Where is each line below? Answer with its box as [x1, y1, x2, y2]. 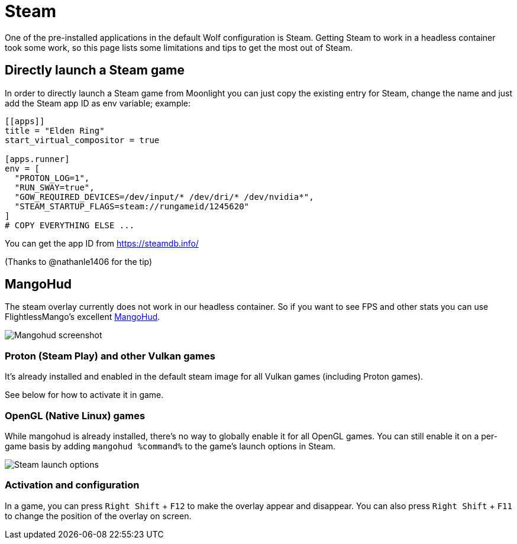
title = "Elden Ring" [5, 125, 105, 135]
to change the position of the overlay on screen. [5, 510, 192, 521]
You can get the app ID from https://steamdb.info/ [5, 238, 199, 248]
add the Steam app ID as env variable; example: [5, 98, 191, 108]
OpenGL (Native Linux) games [5, 409, 146, 422]
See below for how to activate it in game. [5, 390, 164, 400]
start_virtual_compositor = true [5, 135, 160, 145]
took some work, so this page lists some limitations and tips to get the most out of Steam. [5, 42, 353, 53]
